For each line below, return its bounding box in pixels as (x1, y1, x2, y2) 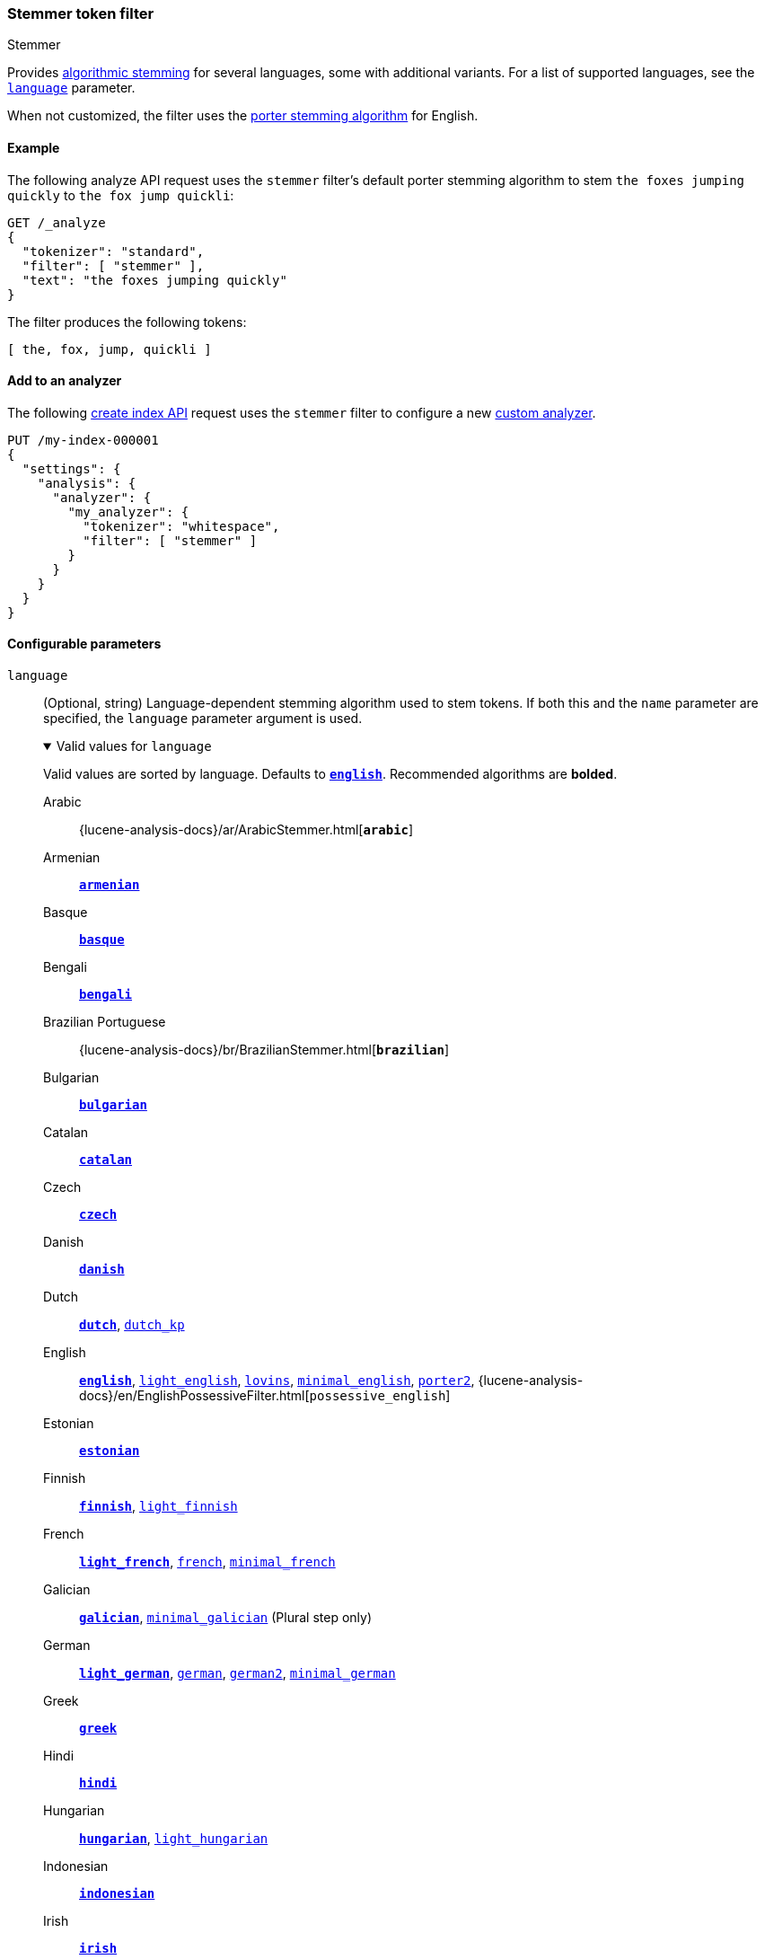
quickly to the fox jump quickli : (7, 187, 234, 203)
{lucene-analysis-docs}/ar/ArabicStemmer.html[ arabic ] (79, 822, 414, 838)
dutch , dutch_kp (79, 1317, 185, 1333)
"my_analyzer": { (67, 504, 189, 519)
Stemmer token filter (7, 4, 154, 22)
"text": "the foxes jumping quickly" (22, 272, 287, 287)
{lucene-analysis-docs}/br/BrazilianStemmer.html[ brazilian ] (79, 1042, 450, 1058)
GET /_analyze (7, 215, 106, 230)
